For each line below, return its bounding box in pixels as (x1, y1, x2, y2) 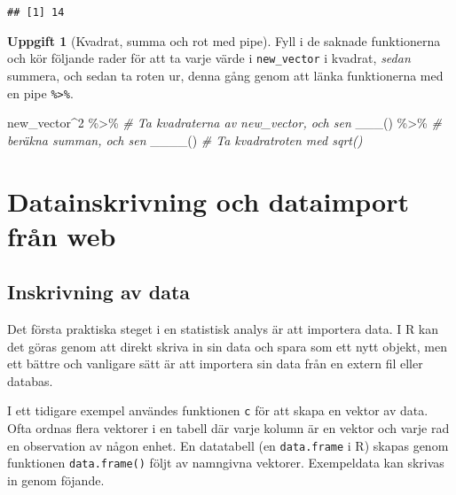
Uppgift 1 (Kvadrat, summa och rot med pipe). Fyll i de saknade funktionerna (7, 31, 441, 50)
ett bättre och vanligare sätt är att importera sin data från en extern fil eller (7, 354, 423, 373)
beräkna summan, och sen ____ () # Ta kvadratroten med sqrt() (7, 130, 363, 149)
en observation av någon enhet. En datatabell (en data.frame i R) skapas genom (7, 436, 449, 454)
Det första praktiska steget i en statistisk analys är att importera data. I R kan (7, 320, 439, 338)
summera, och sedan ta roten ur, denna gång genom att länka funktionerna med (7, 66, 444, 84)
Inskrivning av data (7, 278, 191, 306)
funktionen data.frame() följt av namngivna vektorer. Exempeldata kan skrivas (7, 453, 444, 472)
